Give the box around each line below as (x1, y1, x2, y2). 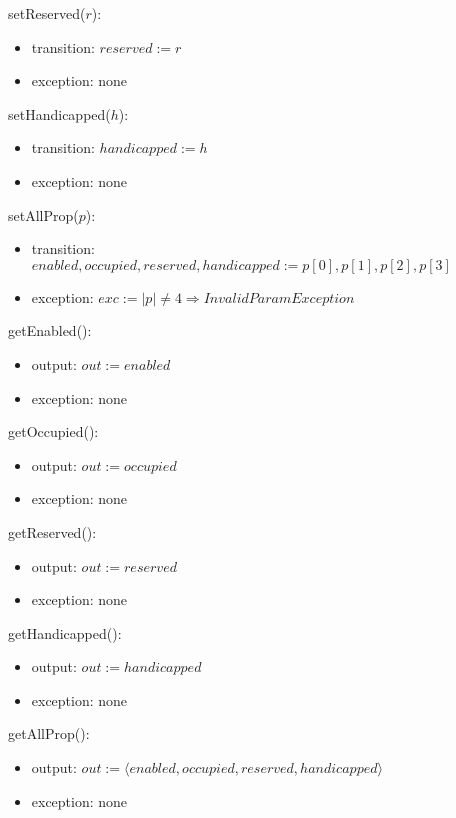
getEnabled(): (8, 320, 92, 341)
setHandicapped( (8, 103, 111, 124)
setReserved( (8, 3, 86, 23)
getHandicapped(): (8, 622, 122, 643)
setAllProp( (8, 204, 79, 225)
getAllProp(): (8, 723, 90, 744)
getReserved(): (8, 521, 97, 542)
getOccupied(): (8, 421, 99, 442)
